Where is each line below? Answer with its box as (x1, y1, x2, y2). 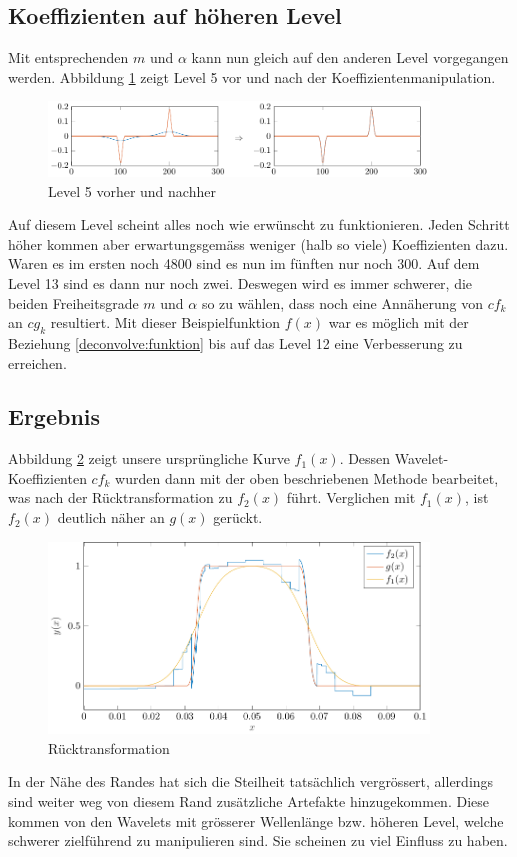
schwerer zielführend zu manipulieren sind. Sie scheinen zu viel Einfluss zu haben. (8, 830, 508, 851)
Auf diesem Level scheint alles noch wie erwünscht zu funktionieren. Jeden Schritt (8, 214, 510, 235)
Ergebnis (8, 401, 101, 432)
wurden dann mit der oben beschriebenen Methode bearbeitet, (115, 467, 499, 488)
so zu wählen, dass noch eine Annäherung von (201, 292, 483, 313)
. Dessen (339, 448, 391, 469)
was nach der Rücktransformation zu (8, 487, 233, 508)
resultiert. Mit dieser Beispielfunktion (50, 312, 280, 333)
